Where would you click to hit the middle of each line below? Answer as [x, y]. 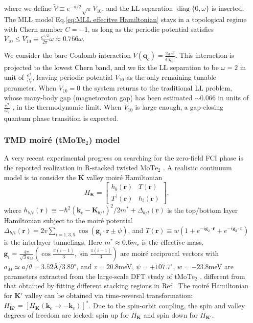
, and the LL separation [138, 8]
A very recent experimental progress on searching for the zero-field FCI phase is [124, 158]
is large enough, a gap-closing [179, 107]
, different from [222, 276]
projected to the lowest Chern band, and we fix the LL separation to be [111, 67]
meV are [221, 266]
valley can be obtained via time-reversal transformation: [109, 295]
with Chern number [34, 29]
